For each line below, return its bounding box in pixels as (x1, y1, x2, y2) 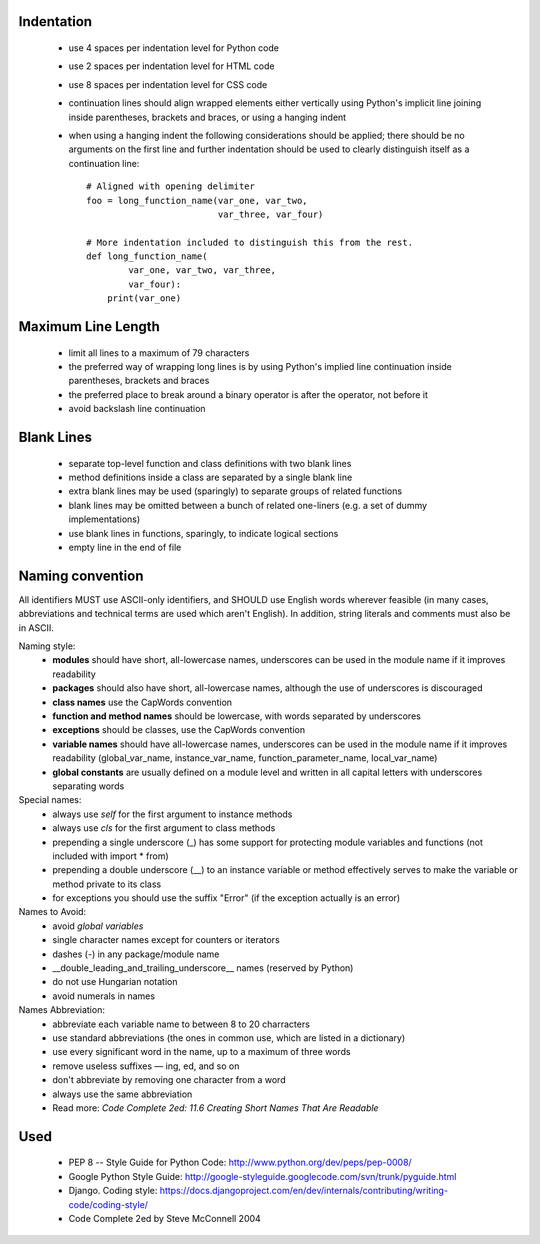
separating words (52, 780, 125, 792)
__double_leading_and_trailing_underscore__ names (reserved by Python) (52, 962, 354, 974)
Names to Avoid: (18, 906, 87, 918)
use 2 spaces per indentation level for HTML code (68, 60, 275, 72)
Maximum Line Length (18, 318, 160, 335)
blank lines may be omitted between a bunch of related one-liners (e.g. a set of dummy (68, 499, 428, 511)
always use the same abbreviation (52, 1088, 193, 1100)
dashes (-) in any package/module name (52, 948, 220, 960)
